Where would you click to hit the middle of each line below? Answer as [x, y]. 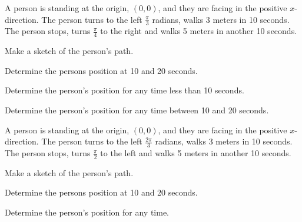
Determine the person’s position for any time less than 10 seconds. [125, 90]
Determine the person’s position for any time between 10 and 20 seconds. [137, 110]
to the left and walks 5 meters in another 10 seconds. [196, 153]
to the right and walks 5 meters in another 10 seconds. [199, 31]
